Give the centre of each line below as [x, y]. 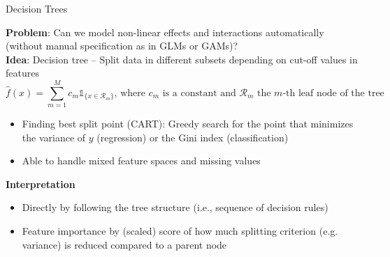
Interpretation [41, 184]
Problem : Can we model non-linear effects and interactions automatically [165, 32]
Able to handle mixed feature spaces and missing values [141, 161]
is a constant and [199, 93]
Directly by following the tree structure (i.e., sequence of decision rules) [175, 207]
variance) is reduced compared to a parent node [124, 244]
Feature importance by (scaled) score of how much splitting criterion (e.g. [180, 231]
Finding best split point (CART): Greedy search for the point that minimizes [188, 124]
